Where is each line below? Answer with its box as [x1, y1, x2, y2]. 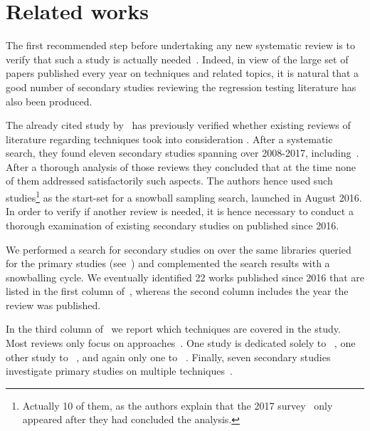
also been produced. [6, 93, 92, 108]
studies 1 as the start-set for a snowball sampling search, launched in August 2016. [6, 188, 362, 204]
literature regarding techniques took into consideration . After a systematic [6, 131, 333, 146]
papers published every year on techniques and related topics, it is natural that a [6, 66, 359, 81]
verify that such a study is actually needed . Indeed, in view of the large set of [6, 51, 349, 66]
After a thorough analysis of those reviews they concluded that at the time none [6, 159, 356, 174]
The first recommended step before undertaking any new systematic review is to [6, 38, 355, 53]
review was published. [6, 297, 101, 312]
